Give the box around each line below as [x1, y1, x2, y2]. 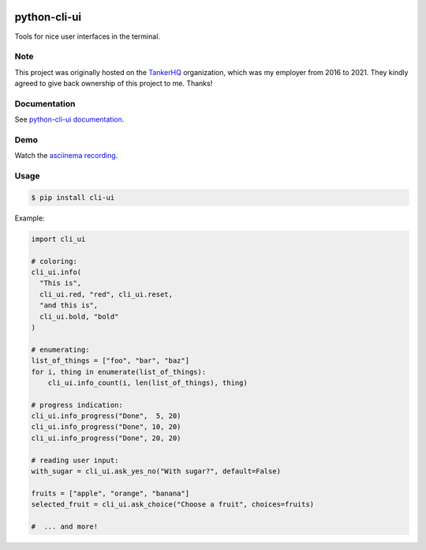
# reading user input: [31, 455, 119, 465]
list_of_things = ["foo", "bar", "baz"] [31, 356, 189, 365]
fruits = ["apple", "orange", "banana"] [31, 488, 189, 498]
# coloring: [31, 257, 78, 266]
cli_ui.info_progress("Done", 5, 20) [31, 412, 181, 420]
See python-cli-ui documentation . [14, 115, 125, 124]
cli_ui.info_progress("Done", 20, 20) [31, 433, 181, 443]
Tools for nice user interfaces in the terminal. [14, 32, 161, 41]
